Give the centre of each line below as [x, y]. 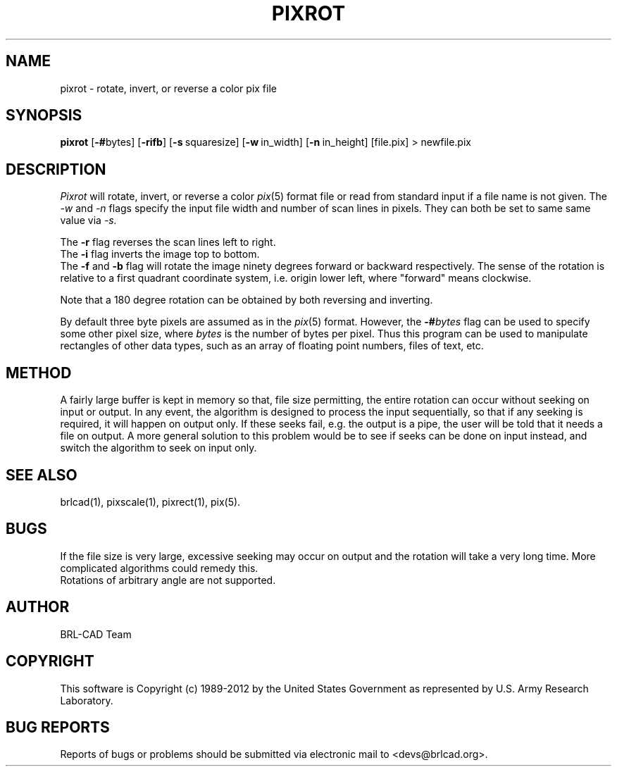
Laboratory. [87, 700]
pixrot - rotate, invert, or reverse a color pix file [168, 88]
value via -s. [88, 220]
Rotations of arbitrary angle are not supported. [168, 580]
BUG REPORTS [58, 727]
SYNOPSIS [44, 116]
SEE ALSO [42, 475]
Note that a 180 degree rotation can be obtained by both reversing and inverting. [247, 300]
